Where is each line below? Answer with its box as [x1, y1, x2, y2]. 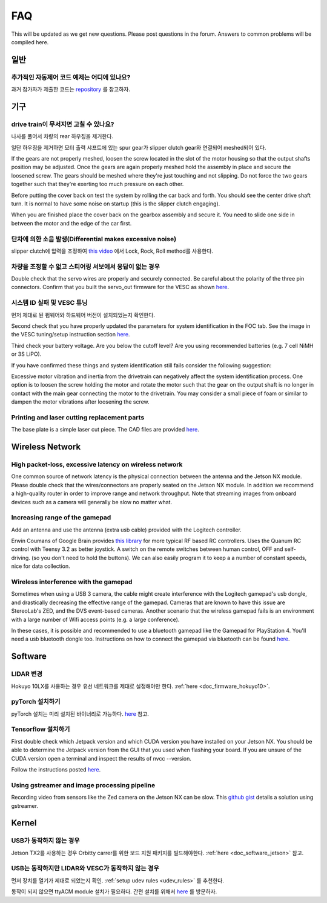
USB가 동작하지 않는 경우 [11, 836, 80, 845]
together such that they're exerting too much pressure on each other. [11, 181, 184, 188]
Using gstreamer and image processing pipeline [11, 781, 156, 789]
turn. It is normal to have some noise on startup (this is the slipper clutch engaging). [11, 200, 220, 207]
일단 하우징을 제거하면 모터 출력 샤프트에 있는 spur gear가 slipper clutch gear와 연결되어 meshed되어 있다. [11, 144, 266, 151]
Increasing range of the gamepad [11, 513, 111, 522]
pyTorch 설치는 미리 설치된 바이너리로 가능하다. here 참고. [11, 710, 150, 718]
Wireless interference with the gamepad [11, 578, 133, 586]
